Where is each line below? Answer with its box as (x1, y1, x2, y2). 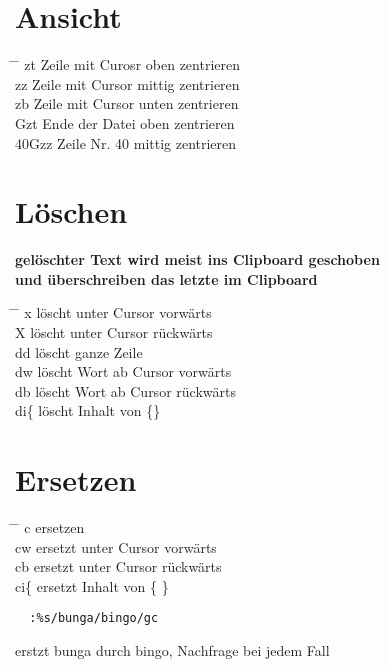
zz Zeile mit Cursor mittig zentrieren (15, 73, 240, 94)
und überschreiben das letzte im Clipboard (15, 268, 318, 289)
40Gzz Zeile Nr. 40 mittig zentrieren (15, 132, 237, 153)
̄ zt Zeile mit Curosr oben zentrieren (15, 54, 240, 75)
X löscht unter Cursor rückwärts (15, 322, 213, 342)
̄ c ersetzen (15, 517, 85, 538)
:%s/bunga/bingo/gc (29, 611, 159, 626)
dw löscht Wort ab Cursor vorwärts (15, 361, 232, 382)
